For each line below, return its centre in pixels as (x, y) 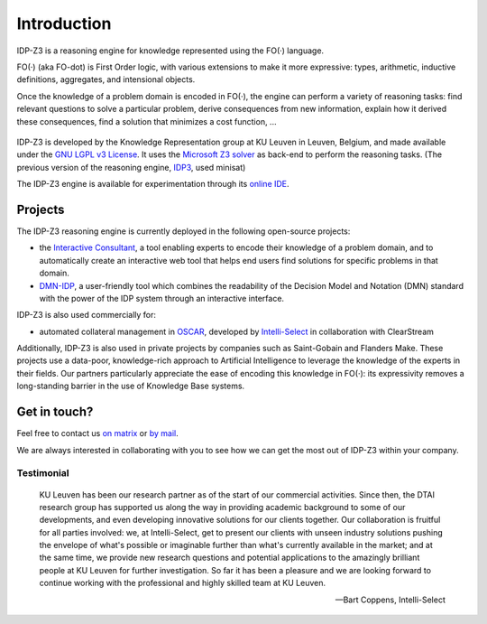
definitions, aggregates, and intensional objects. (106, 79)
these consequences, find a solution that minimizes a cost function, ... (147, 121)
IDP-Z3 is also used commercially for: (87, 315)
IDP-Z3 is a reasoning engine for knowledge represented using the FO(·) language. (170, 51)
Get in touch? (55, 412)
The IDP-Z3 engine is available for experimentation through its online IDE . (153, 184)
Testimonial (43, 473)
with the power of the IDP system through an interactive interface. (161, 298)
